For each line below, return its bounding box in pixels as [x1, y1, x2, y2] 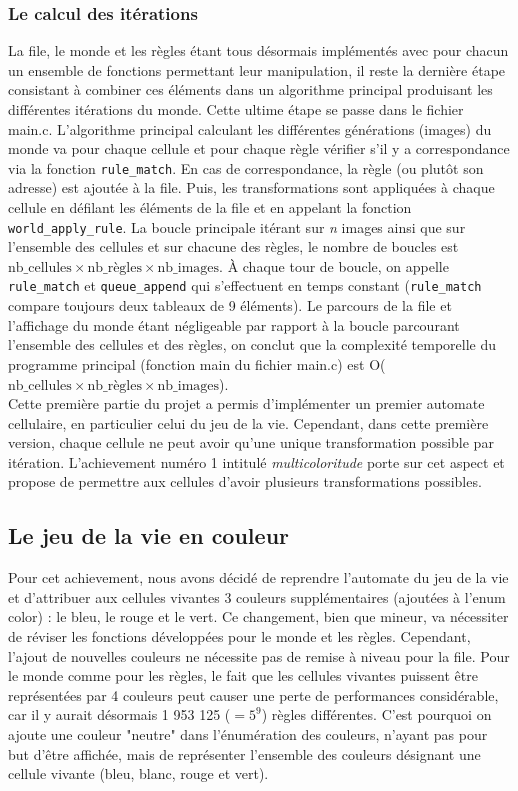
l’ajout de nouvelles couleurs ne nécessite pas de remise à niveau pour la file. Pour [8, 645, 510, 666]
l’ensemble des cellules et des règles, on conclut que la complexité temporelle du [8, 334, 497, 355]
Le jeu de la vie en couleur [8, 520, 289, 551]
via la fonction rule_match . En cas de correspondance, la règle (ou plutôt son [8, 157, 484, 178]
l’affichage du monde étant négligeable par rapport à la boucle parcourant [8, 314, 460, 335]
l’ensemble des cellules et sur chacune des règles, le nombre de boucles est [8, 236, 459, 257]
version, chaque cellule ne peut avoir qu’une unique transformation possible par [8, 432, 494, 453]
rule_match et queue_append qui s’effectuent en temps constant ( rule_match [8, 275, 482, 296]
